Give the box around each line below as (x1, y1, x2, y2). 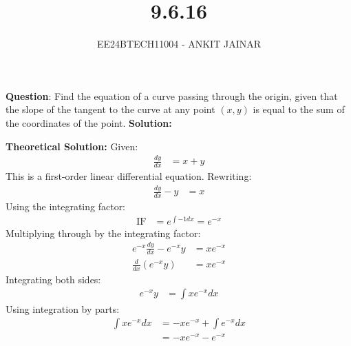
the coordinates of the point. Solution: (6, 115, 172, 130)
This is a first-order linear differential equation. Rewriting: (6, 169, 252, 183)
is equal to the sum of (253, 102, 345, 116)
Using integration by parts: (6, 301, 120, 316)
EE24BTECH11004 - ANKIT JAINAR (97, 37, 261, 51)
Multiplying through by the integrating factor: (6, 225, 201, 240)
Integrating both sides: (6, 272, 101, 286)
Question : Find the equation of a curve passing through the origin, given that (6, 88, 338, 103)
